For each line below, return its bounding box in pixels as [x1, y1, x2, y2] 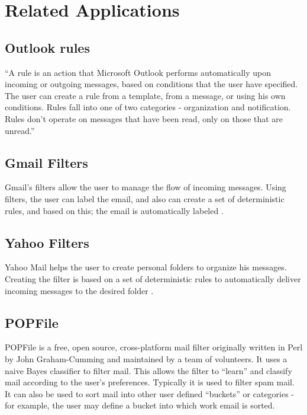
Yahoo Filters [5, 233, 89, 251]
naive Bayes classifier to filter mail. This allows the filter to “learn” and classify [5, 364, 292, 376]
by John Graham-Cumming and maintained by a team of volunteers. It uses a [5, 352, 287, 365]
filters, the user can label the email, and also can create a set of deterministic [5, 192, 285, 205]
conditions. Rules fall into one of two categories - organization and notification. [5, 101, 291, 113]
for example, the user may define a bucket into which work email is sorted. [5, 399, 275, 411]
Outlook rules [5, 38, 90, 56]
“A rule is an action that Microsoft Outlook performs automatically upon [5, 66, 271, 78]
